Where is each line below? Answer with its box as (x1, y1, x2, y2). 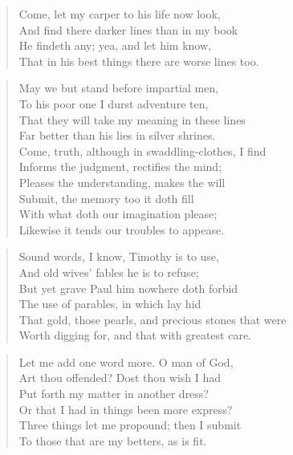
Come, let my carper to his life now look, (18, 6, 221, 22)
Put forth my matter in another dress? (18, 385, 209, 402)
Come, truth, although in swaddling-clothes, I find (18, 142, 267, 159)
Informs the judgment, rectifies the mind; (18, 158, 222, 175)
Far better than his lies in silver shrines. (18, 127, 216, 144)
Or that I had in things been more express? (18, 400, 233, 417)
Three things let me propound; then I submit (18, 416, 242, 433)
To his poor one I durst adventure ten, (18, 95, 209, 112)
